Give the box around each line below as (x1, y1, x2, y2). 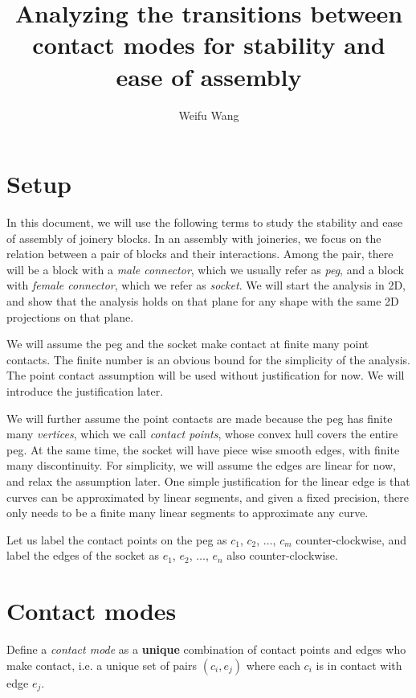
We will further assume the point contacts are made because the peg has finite (6, 409, 393, 426)
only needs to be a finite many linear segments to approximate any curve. (6, 504, 369, 521)
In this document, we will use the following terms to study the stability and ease (6, 214, 403, 231)
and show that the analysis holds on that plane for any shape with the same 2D (6, 293, 399, 309)
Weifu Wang (178, 106, 239, 123)
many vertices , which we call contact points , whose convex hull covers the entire (6, 425, 398, 442)
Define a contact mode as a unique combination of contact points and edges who (6, 641, 406, 658)
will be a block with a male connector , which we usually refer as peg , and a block (6, 261, 404, 277)
